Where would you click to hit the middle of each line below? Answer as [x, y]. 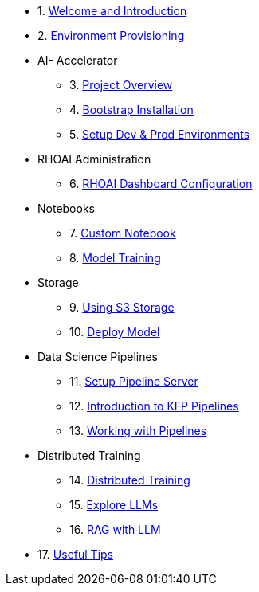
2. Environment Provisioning [111, 35]
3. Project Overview [121, 85]
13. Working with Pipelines [138, 431]
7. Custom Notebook [123, 233]
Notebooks [66, 208]
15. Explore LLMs [114, 505]
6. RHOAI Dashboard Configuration [161, 184]
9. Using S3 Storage [122, 307]
